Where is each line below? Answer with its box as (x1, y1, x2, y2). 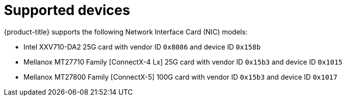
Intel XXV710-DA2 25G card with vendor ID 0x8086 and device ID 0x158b (23, 42, 261, 51)
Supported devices (4, 2, 130, 18)
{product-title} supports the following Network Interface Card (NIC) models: (4, 27, 248, 36)
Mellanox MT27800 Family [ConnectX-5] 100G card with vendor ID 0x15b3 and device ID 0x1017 (23, 72, 338, 81)
